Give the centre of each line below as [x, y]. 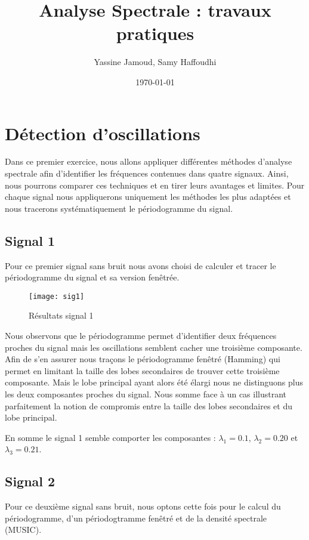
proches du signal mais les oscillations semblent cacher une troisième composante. [154, 347]
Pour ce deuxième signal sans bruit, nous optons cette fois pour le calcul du [143, 506]
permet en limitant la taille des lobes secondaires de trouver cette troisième [142, 370]
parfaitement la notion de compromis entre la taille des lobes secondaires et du [149, 405]
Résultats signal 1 [61, 315]
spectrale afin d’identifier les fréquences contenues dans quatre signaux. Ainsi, [147, 173]
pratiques [155, 33]
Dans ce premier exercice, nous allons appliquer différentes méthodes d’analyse [149, 161]
